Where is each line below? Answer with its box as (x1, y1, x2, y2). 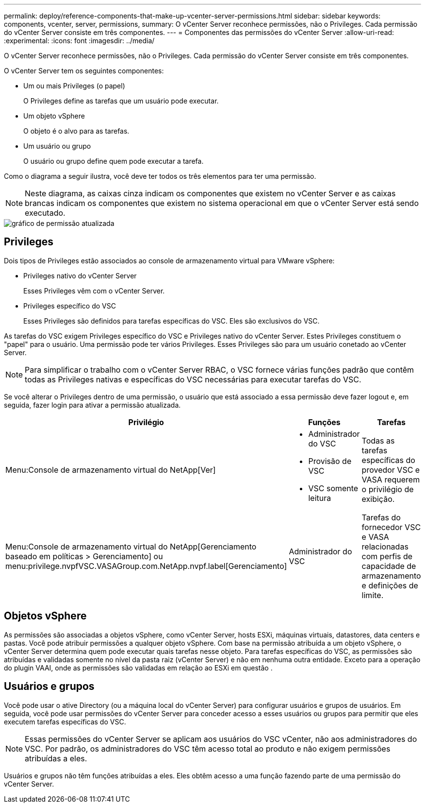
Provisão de (308, 456, 352, 466)
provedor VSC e (361, 464, 420, 475)
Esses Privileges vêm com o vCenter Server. (23, 286, 165, 295)
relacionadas (361, 541, 409, 551)
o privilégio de (361, 484, 414, 494)
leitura (308, 493, 331, 503)
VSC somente (308, 483, 359, 493)
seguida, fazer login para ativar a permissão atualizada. (4, 400, 181, 409)
